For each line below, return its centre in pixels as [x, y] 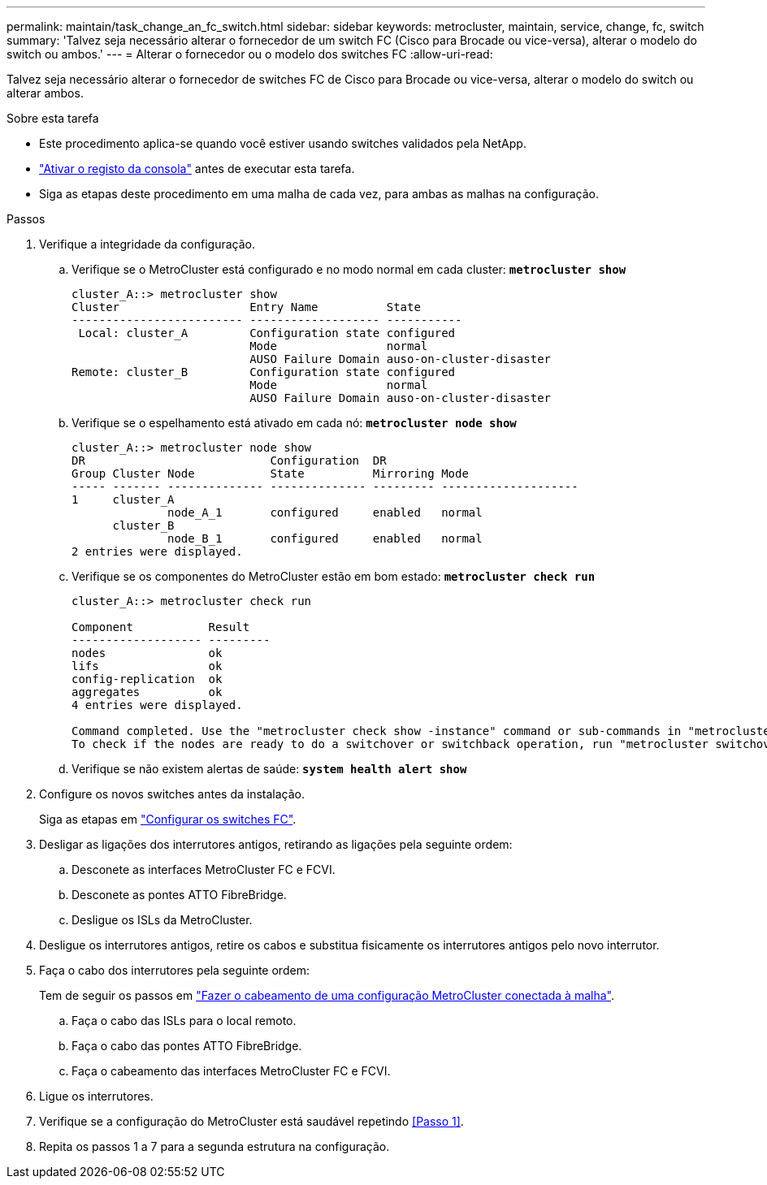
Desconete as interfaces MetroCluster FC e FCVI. [204, 869]
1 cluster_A [123, 500]
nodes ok [147, 653]
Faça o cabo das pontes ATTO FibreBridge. [187, 1046]
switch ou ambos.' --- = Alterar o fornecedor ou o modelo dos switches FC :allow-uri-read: [250, 54]
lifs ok [147, 666]
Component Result [161, 627]
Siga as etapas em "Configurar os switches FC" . [168, 819]
